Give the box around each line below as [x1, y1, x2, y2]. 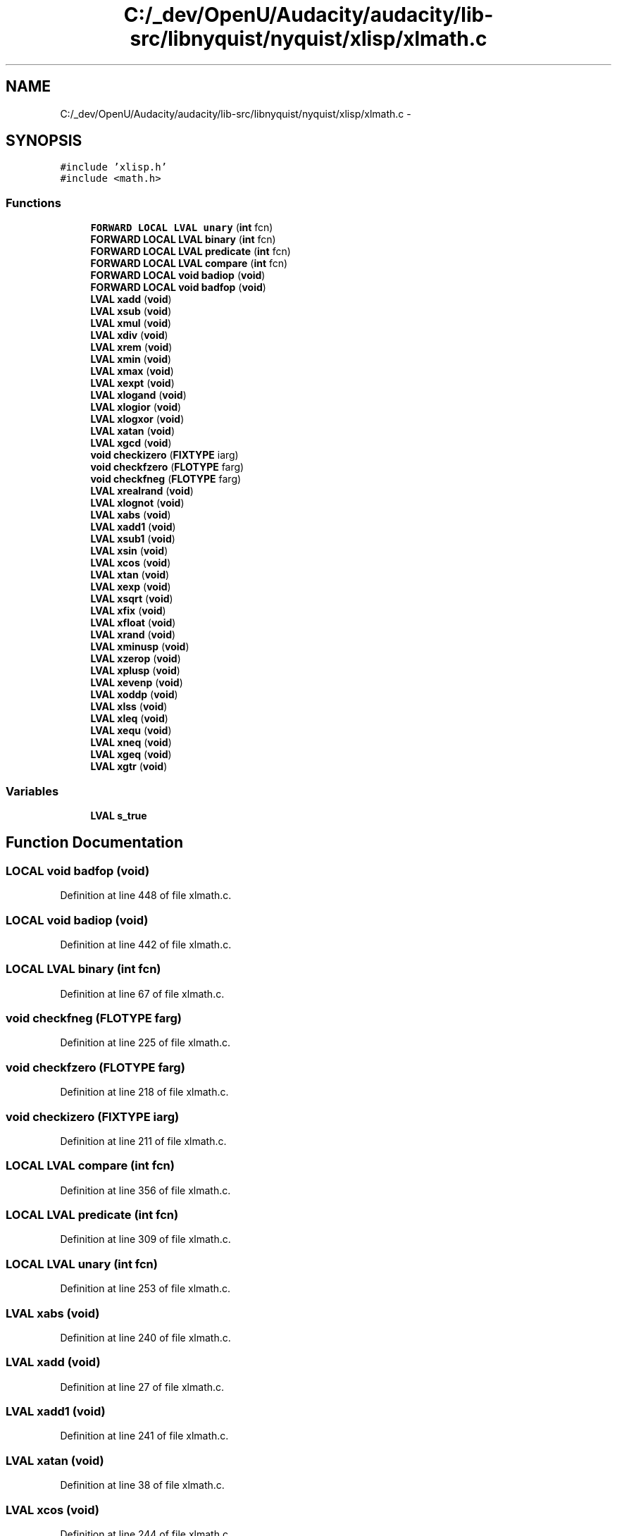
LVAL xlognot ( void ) [90, 497, 185, 509]
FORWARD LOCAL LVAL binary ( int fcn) [90, 233, 276, 246]
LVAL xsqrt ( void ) [90, 593, 173, 605]
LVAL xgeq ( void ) [90, 748, 172, 761]
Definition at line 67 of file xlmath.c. [60, 987, 225, 1000]
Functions [6, 195, 61, 210]
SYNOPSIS [6, 132, 82, 150]
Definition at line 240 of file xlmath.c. [60, 1331, 231, 1344]
